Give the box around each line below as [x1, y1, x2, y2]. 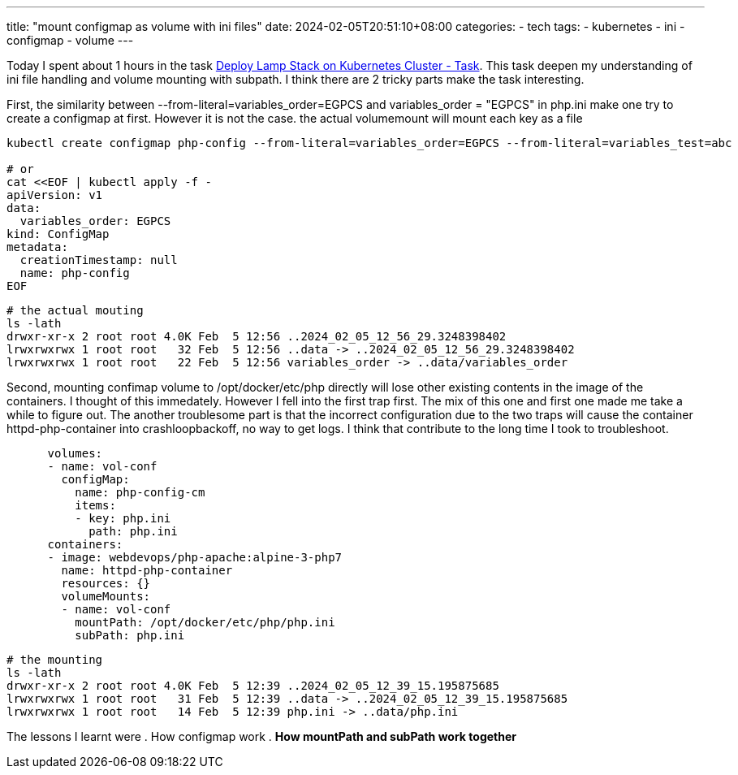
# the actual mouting [6, 304, 144, 317]
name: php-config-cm [75, 486, 205, 499]
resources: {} [61, 577, 151, 590]
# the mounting [6, 653, 103, 666]
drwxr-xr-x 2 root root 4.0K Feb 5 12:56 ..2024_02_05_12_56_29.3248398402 [6, 330, 507, 343]
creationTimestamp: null [19, 253, 178, 266]
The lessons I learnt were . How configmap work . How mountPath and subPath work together [6, 730, 516, 743]
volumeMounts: [61, 590, 151, 603]
